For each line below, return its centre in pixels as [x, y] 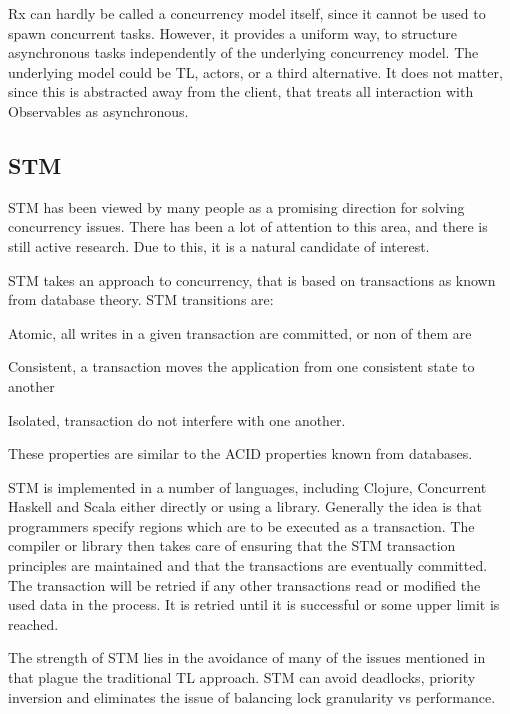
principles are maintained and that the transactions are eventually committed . [248, 565]
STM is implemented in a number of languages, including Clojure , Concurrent [247, 486]
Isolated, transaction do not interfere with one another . [177, 419]
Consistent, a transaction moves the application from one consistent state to [241, 366]
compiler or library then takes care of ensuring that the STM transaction [232, 545]
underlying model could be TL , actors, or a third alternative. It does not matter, [255, 71]
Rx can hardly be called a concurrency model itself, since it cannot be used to [247, 13]
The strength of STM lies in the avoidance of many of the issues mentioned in [247, 657]
